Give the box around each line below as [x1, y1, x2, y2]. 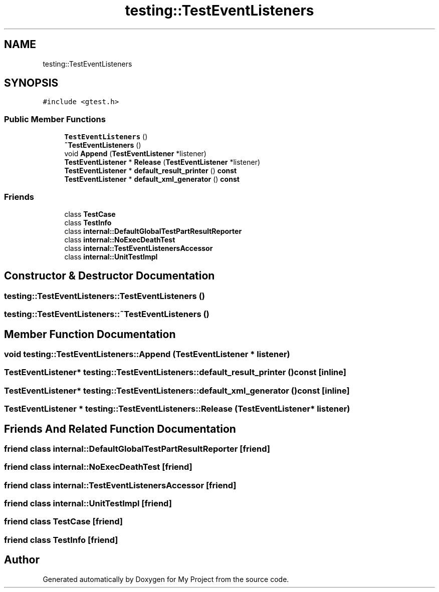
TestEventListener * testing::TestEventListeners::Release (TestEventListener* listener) [4, 404, 350, 414]
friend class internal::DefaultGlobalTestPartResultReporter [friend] [4, 443, 270, 454]
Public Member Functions [4, 114, 106, 124]
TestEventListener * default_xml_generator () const [64, 175, 240, 184]
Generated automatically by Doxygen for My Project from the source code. [43, 574, 289, 583]
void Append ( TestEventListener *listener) [64, 149, 206, 158]
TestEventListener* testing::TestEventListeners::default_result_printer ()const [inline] [4, 367, 346, 378]
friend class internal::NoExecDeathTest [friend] [4, 462, 192, 472]
